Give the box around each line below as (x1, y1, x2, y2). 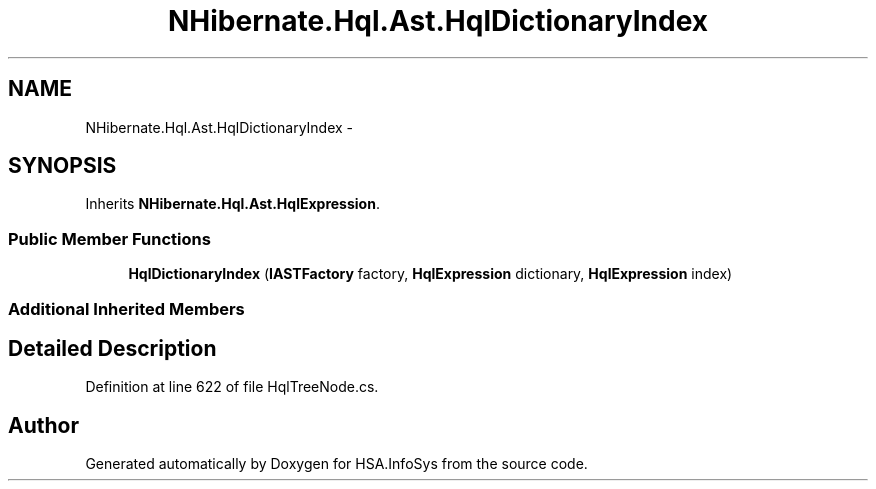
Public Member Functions (8, 228, 211, 249)
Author (8, 412, 79, 438)
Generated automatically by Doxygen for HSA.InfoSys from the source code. (85, 455, 588, 473)
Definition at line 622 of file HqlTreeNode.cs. (85, 378, 379, 396)
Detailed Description (8, 335, 217, 361)
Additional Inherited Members (8, 298, 245, 319)
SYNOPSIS (8, 153, 117, 179)
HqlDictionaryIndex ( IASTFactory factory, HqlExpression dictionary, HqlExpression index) (128, 265, 733, 283)
